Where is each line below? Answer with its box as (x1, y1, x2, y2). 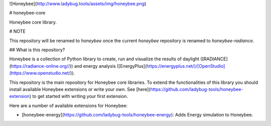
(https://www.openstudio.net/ (9, 70, 71, 76)
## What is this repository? (9, 47, 65, 53)
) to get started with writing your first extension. (29, 93, 128, 99)
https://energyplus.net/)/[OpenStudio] (146, 63, 225, 69)
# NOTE (9, 28, 26, 35)
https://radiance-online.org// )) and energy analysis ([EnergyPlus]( (11, 63, 147, 69)
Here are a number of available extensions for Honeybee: (9, 102, 128, 108)
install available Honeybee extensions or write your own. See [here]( (9, 86, 151, 92)
